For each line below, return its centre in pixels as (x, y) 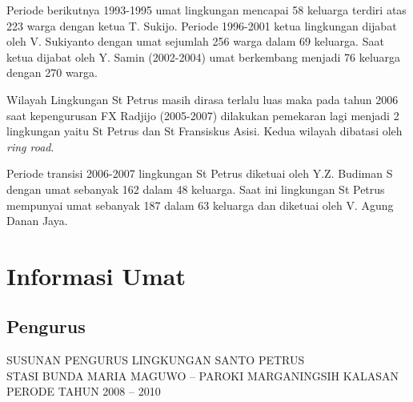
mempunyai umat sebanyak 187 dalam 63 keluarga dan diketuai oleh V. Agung (200, 205)
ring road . (30, 146)
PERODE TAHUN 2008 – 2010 (84, 391)
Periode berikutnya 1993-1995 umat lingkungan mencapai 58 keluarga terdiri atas (206, 10)
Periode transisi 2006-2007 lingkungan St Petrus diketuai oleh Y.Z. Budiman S (200, 173)
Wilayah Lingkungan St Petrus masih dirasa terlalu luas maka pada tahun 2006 (202, 99)
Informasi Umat (96, 275)
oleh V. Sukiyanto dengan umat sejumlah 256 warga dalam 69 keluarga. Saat (195, 41)
